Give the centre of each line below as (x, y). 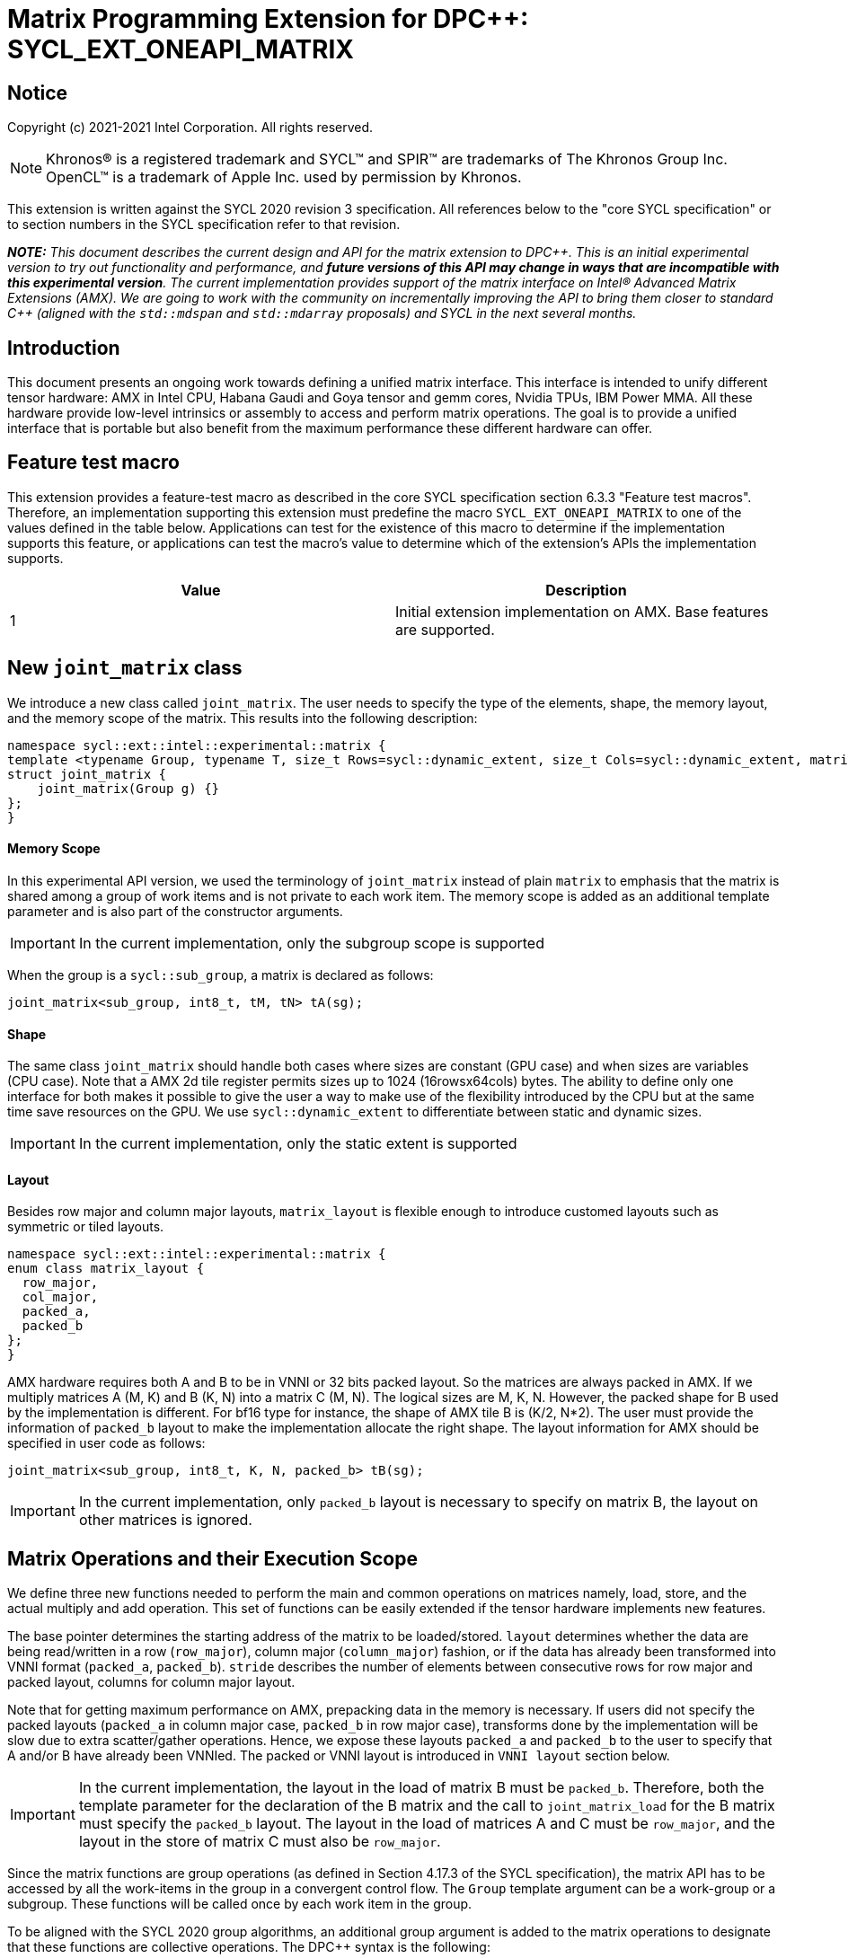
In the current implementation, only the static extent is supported (298, 1144)
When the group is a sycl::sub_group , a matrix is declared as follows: (221, 975)
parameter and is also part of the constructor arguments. (175, 911)
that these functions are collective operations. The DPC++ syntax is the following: (249, 1947)
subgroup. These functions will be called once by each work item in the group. (240, 1904)
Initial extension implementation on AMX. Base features (582, 611)
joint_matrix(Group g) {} (128, 788)
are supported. (445, 629)
